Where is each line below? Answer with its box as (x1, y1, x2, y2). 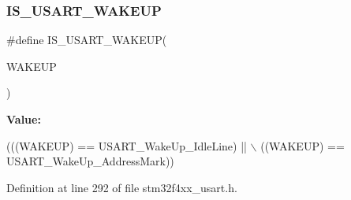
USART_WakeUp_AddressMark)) (6, 153, 174, 169)
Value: (6, 111, 41, 127)
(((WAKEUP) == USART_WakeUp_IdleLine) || (6, 137, 247, 154)
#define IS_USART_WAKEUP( (6, 31, 167, 48)
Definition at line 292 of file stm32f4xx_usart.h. (6, 179, 237, 195)
